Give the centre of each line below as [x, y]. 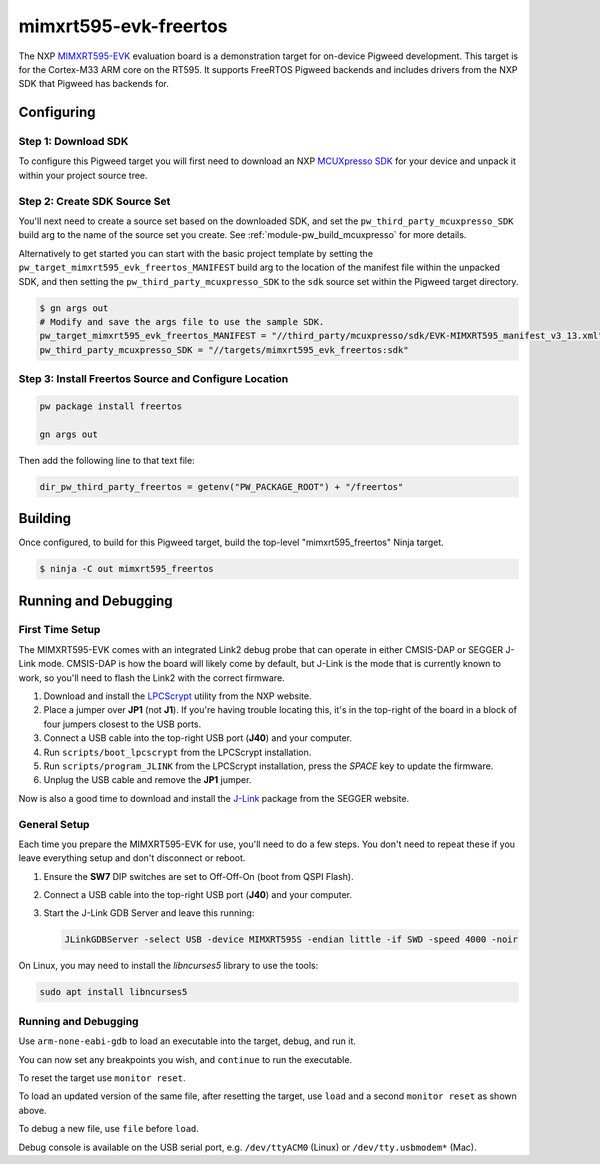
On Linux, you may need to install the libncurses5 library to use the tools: [168, 966]
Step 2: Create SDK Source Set [94, 201]
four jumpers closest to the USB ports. [122, 724]
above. [32, 1110]
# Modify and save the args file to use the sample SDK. [182, 321]
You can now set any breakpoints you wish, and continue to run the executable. [185, 1059]
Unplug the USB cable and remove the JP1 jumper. [147, 780]
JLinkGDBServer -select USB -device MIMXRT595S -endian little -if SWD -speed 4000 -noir [291, 939]
